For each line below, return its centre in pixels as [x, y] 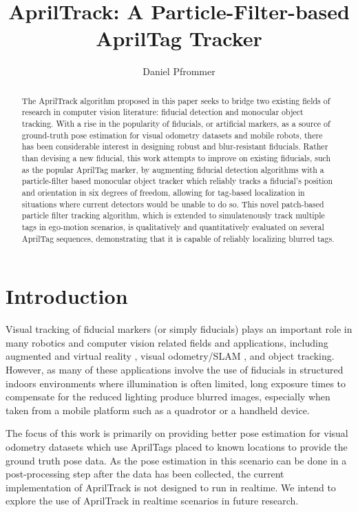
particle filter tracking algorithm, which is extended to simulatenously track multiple [173, 215]
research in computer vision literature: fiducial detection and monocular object [162, 112]
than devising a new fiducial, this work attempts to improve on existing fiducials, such [176, 157]
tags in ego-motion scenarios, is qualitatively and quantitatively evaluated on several [173, 226]
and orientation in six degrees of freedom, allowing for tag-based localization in [163, 192]
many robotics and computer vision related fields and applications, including [167, 342]
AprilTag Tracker [179, 38]
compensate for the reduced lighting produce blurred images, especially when [168, 397]
